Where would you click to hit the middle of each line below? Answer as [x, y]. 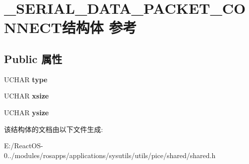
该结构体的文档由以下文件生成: [53, 129]
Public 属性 [33, 58]
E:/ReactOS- [24, 146]
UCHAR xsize [26, 96]
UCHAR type [26, 79]
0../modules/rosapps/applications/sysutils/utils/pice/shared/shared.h [110, 155]
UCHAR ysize [26, 112]
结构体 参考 [99, 27]
